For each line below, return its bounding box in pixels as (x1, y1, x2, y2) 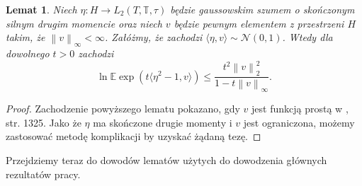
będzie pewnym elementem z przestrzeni (174, 16, 344, 30)
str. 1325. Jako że (6, 115, 81, 129)
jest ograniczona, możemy (243, 115, 355, 129)
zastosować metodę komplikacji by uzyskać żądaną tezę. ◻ (6, 129, 261, 144)
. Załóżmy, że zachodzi (104, 30, 203, 45)
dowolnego (6, 46, 50, 61)
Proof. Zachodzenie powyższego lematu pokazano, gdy (6, 101, 240, 116)
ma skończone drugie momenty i (93, 115, 232, 129)
